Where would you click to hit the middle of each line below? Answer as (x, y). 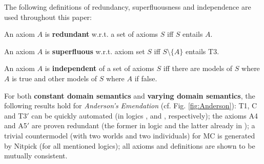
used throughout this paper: (48, 17)
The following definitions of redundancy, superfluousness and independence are (128, 7)
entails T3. (202, 51)
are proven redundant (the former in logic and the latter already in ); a (143, 125)
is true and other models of (55, 78)
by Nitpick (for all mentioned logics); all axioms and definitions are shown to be (130, 145)
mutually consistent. (36, 156)
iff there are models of (198, 68)
